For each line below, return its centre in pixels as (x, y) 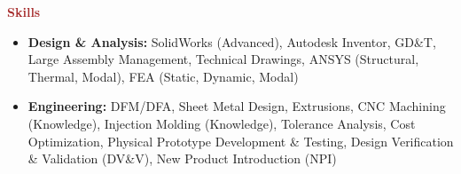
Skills (24, 12)
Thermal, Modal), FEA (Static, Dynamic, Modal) (163, 76)
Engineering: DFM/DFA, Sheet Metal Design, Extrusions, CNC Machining (237, 106)
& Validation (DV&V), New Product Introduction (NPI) (182, 158)
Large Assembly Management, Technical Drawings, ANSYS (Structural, (223, 59)
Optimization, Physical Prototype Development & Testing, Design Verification (241, 141)
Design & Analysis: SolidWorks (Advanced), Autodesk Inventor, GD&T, (232, 41)
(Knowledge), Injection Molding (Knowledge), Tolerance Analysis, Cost (222, 123)
